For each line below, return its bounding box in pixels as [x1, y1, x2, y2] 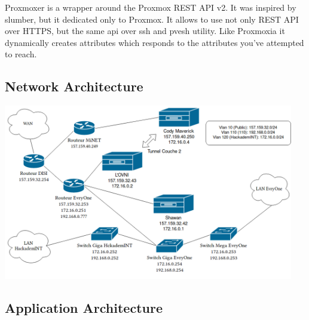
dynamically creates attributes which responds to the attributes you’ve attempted [5, 36, 304, 48]
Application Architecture [5, 299, 163, 317]
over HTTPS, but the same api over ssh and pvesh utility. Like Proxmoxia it [5, 24, 285, 37]
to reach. [5, 48, 37, 60]
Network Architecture [5, 77, 143, 96]
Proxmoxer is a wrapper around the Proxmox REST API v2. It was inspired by [5, 1, 296, 13]
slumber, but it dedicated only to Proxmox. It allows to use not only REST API [5, 13, 299, 25]
